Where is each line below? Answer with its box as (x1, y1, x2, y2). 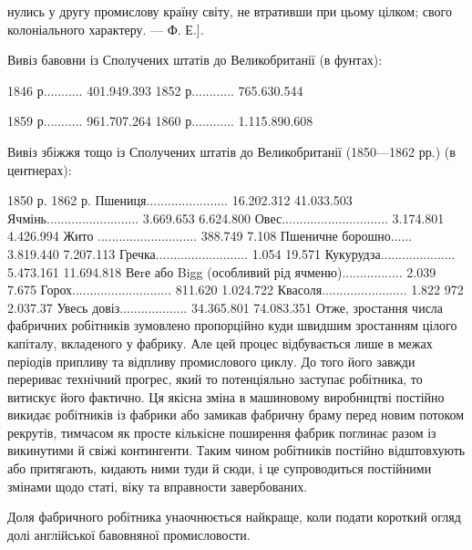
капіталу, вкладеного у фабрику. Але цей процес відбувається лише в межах (7, 333, 433, 352)
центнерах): (7, 160, 72, 179)
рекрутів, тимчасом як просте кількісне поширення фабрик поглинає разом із (7, 422, 436, 441)
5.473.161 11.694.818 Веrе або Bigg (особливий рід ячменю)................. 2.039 (7, 262, 436, 281)
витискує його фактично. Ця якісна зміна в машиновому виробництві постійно (7, 387, 445, 406)
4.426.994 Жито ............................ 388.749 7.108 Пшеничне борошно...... (7, 226, 413, 245)
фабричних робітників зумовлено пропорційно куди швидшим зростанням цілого (7, 316, 457, 335)
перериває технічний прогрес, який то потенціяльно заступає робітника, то (7, 369, 423, 389)
